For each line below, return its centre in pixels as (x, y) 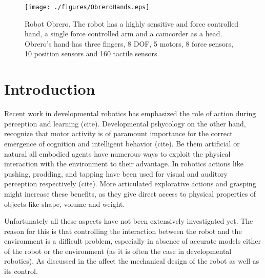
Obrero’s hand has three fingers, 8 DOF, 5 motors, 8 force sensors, (129, 43)
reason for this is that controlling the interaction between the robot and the (123, 231)
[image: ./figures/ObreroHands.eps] (87, 7)
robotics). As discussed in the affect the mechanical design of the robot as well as (132, 261)
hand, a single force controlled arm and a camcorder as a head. (124, 34)
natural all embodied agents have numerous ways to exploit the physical (117, 153)
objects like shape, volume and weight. (65, 204)
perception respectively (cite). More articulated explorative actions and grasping (130, 184)
